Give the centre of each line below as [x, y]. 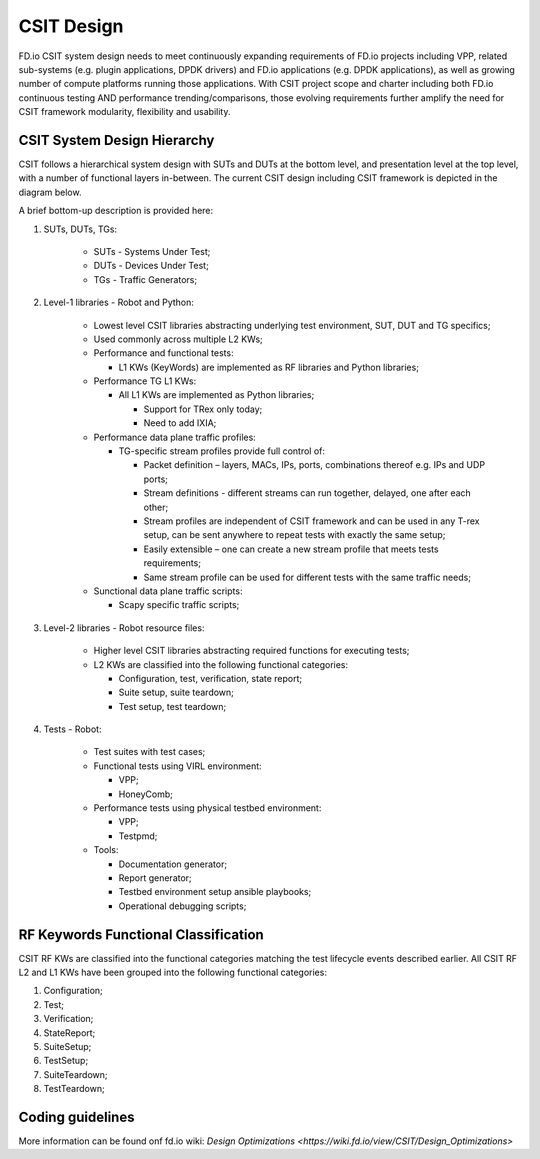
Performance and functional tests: [163, 353]
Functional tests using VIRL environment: [177, 766]
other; [156, 507]
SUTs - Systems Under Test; [152, 251]
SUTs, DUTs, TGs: [80, 229]
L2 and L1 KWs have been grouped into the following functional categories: [172, 972]
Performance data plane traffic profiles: [175, 437]
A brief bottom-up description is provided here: [116, 211]
